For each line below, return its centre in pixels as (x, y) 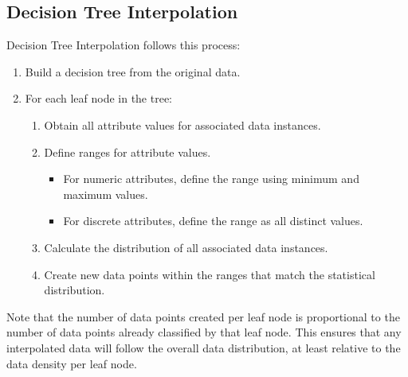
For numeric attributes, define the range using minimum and (211, 179)
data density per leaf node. (72, 363)
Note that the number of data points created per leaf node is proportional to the (203, 316)
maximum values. (106, 194)
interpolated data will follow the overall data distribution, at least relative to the (204, 347)
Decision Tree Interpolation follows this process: (124, 45)
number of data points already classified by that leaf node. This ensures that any (204, 332)
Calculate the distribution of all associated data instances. (186, 247)
